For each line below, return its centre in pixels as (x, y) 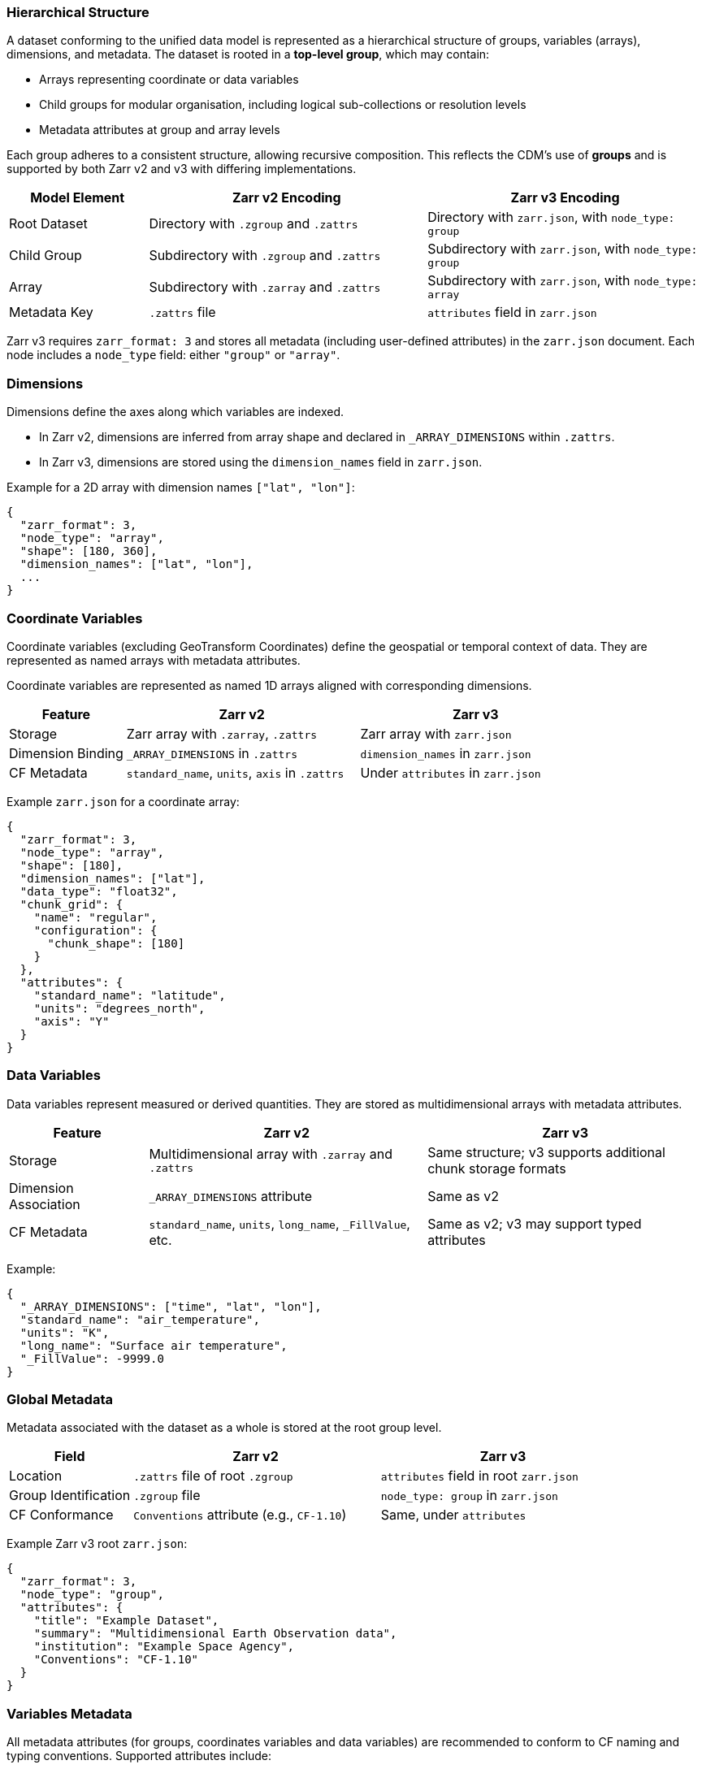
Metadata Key (51, 312)
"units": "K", (65, 1332)
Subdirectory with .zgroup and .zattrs (265, 255)
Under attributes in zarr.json (451, 772)
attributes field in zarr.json (512, 312)
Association (45, 1204)
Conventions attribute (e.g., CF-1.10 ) (240, 1515)
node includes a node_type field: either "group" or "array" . (173, 355)
